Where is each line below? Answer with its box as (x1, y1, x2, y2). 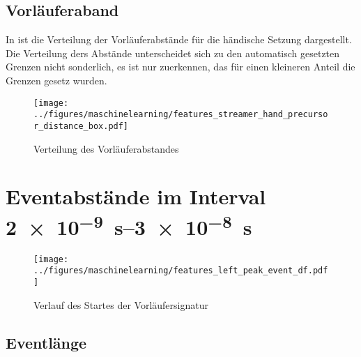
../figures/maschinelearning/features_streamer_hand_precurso (33, 109, 328, 120)
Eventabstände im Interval (6, 182, 266, 211)
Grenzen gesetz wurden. (6, 73, 107, 87)
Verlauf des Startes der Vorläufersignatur (33, 297, 208, 312)
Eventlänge (6, 331, 87, 353)
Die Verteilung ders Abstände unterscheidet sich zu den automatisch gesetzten (6, 45, 340, 60)
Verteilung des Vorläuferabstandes (33, 141, 179, 155)
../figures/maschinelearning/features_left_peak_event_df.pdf (33, 266, 328, 276)
